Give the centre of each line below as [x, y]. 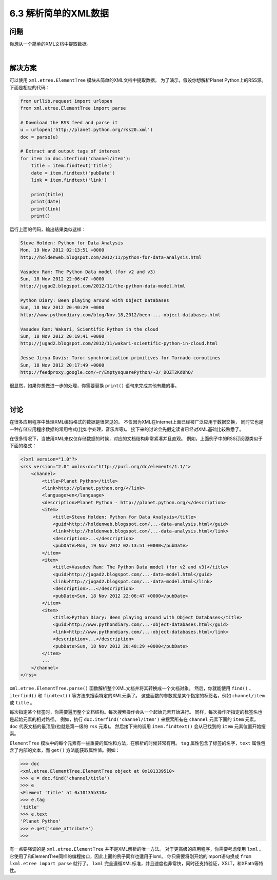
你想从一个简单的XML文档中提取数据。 [51, 44]
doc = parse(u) [39, 137]
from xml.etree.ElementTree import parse [73, 108]
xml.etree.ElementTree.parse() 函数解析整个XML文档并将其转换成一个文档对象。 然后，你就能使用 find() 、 [132, 688]
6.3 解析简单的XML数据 [59, 13]
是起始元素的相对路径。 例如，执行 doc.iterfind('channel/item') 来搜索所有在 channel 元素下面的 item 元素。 [134, 719]
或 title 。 [22, 702]
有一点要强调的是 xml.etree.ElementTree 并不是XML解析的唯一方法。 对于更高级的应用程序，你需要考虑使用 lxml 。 [137, 849]
